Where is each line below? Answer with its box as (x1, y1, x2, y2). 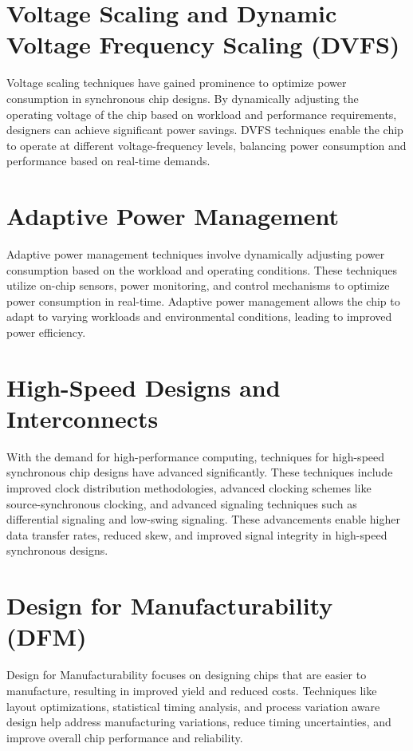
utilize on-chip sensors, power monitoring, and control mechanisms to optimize (6, 277, 390, 294)
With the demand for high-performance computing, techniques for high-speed (6, 448, 385, 464)
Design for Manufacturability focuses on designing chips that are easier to (6, 666, 367, 683)
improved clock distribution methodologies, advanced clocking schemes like (6, 480, 372, 496)
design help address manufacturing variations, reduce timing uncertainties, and (6, 713, 391, 730)
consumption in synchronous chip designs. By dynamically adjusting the (6, 89, 359, 106)
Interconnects (6, 401, 159, 434)
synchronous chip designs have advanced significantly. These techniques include (6, 464, 393, 480)
